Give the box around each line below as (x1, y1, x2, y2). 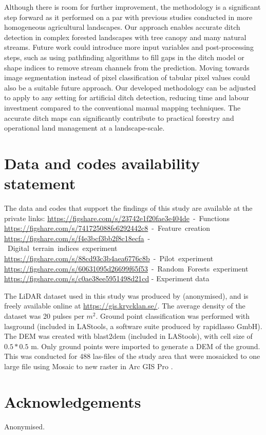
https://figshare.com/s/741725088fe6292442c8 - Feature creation (4, 223, 211, 233)
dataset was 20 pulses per (4, 310, 84, 321)
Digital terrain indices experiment (7, 243, 118, 253)
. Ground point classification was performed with (96, 310, 250, 321)
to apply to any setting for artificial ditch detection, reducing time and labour (4, 92, 250, 103)
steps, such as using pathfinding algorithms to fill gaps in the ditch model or (4, 51, 244, 62)
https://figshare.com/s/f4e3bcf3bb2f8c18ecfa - (4, 232, 150, 243)
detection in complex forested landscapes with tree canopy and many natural (4, 31, 246, 42)
